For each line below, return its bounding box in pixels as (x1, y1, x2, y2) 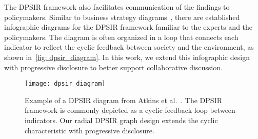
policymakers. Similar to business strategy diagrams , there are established (4, 11, 240, 22)
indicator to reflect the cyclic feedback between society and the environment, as (4, 42, 254, 52)
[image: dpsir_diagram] (25, 80, 106, 88)
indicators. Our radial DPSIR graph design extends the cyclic (25, 115, 218, 125)
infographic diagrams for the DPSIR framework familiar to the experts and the (4, 22, 253, 32)
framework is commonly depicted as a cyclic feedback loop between (25, 105, 235, 115)
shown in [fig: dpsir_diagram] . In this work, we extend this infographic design (4, 51, 250, 62)
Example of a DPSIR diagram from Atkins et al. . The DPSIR (25, 94, 222, 105)
